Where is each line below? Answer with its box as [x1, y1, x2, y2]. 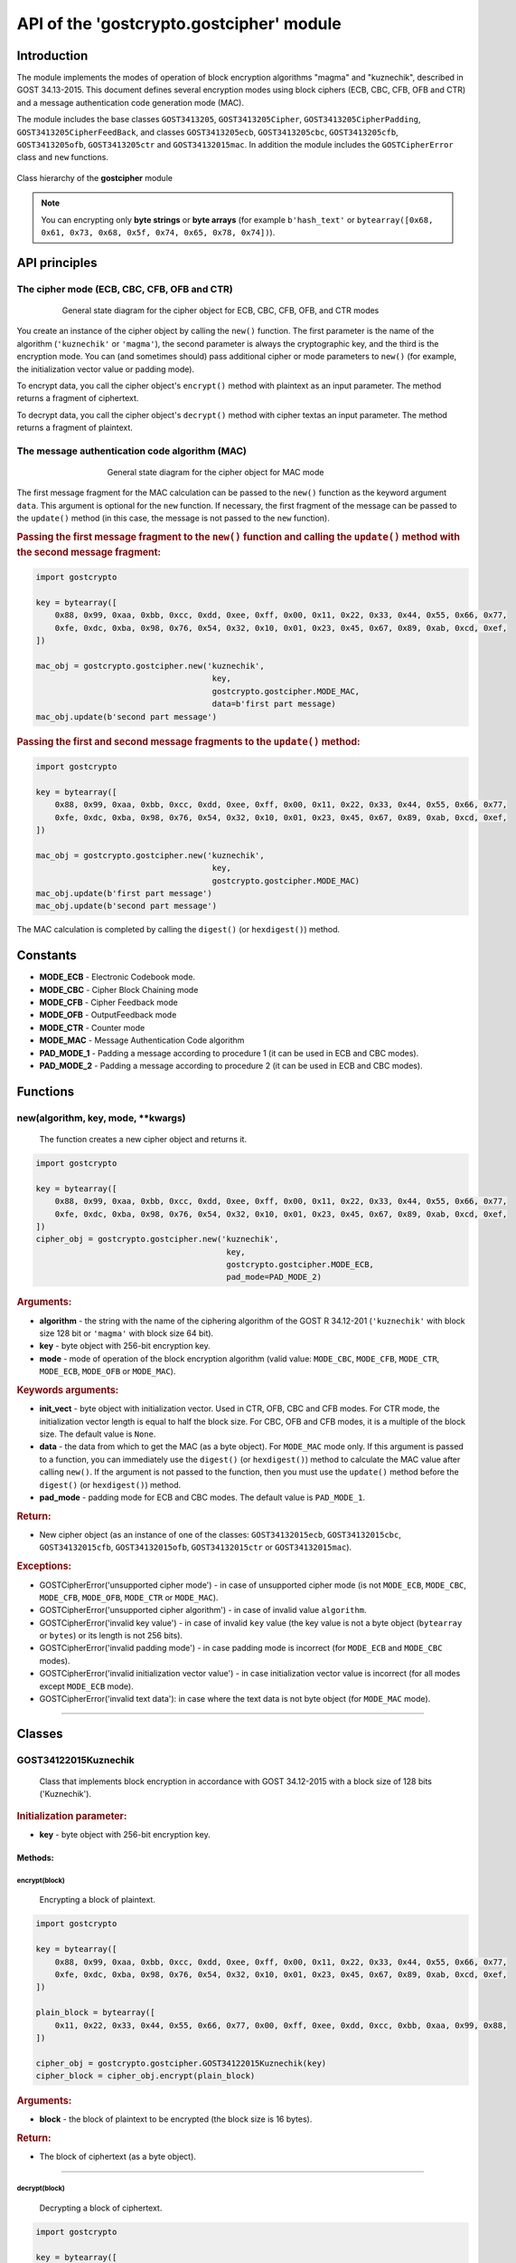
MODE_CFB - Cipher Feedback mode [39, 997, 178, 1008]
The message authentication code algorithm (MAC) [16, 444, 248, 457]
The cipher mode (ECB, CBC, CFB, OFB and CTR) [16, 282, 234, 295]
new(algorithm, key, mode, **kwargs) [16, 1112, 186, 1124]
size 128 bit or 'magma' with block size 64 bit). [39, 1328, 214, 1339]
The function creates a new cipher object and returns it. [39, 1133, 248, 1144]
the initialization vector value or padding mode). [16, 363, 194, 375]
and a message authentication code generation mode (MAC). [16, 97, 244, 108]
